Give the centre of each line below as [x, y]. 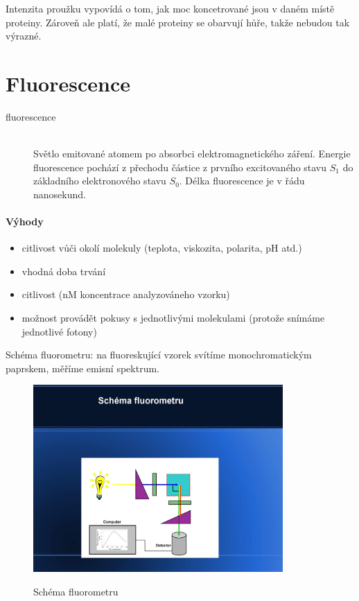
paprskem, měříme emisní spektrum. [82, 368]
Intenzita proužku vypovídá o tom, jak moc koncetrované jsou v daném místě [170, 8]
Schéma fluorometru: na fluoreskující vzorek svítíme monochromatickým [159, 355]
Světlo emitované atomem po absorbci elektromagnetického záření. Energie [192, 154]
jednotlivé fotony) [59, 331]
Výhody [25, 221]
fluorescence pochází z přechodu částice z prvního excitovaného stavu [180, 167]
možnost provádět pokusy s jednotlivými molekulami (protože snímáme [173, 318]
